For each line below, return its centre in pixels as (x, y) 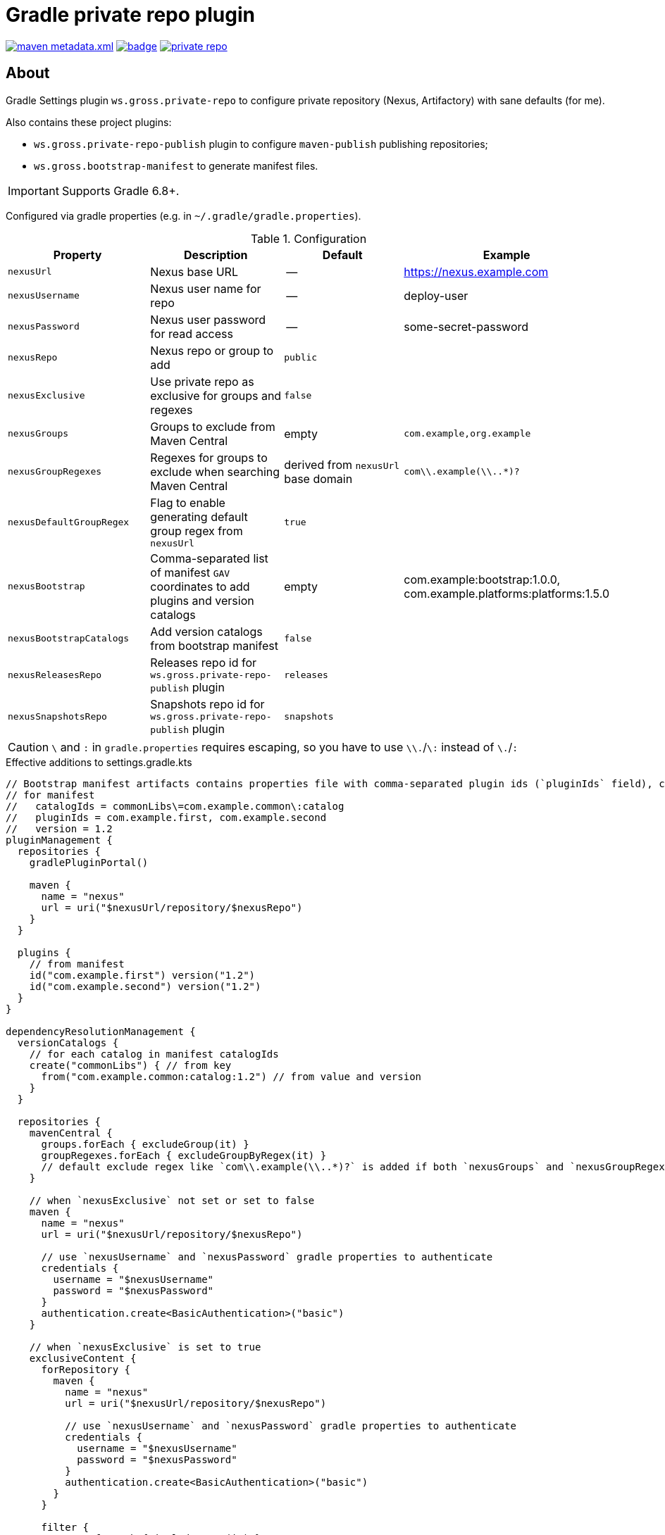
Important (33, 190)
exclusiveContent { (83, 1358)
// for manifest (50, 795)
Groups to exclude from (213, 426)
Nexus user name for (206, 288)
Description (216, 255)
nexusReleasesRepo (55, 675)
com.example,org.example (467, 434)
